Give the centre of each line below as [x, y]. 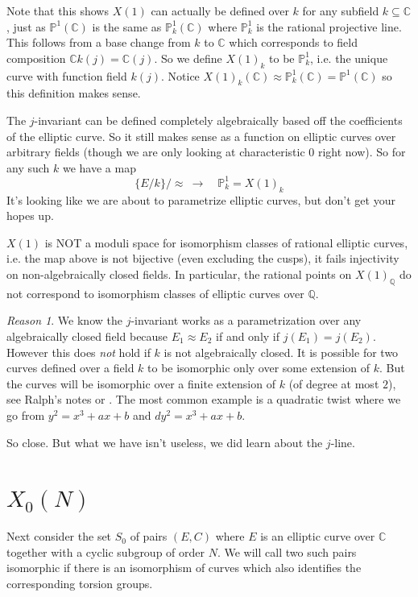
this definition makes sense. [74, 93]
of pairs [149, 536]
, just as [26, 26]
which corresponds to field [294, 42]
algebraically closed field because [87, 336]
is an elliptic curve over [318, 536]
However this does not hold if [79, 352]
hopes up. [30, 216]
